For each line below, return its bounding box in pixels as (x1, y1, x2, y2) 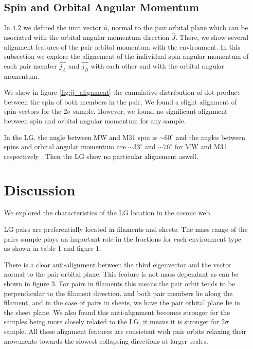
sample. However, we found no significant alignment (73, 106, 228, 116)
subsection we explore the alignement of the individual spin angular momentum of (4, 51, 249, 61)
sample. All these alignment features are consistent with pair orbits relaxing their (4, 326, 247, 336)
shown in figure (4, 279, 50, 289)
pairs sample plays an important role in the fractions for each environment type (4, 233, 241, 244)
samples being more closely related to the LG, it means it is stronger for (4, 316, 219, 327)
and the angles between (176, 132, 246, 142)
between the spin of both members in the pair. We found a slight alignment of (4, 96, 237, 106)
